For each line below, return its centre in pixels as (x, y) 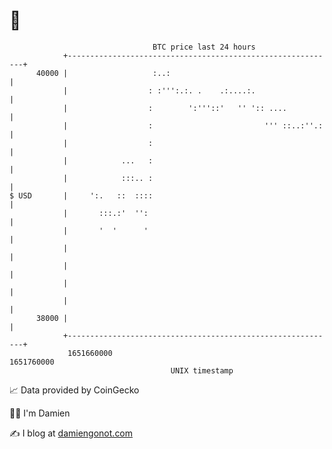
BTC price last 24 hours (204, 47)
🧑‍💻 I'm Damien (40, 413)
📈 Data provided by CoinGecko (74, 390)
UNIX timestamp (202, 370)
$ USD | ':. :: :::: (81, 195)
